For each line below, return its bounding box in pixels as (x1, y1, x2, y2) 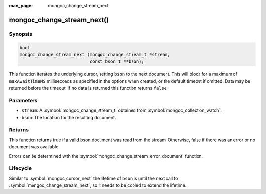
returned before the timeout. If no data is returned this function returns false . (9, 85, 168, 91)
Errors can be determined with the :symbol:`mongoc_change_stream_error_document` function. (9, 153, 203, 159)
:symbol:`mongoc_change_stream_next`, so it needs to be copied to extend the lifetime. (9, 182, 187, 188)
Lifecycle (9, 165, 32, 172)
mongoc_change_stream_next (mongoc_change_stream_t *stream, (19, 52, 170, 57)
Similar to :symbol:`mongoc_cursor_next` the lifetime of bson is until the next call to (9, 175, 178, 181)
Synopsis (9, 31, 32, 37)
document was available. (9, 144, 60, 150)
